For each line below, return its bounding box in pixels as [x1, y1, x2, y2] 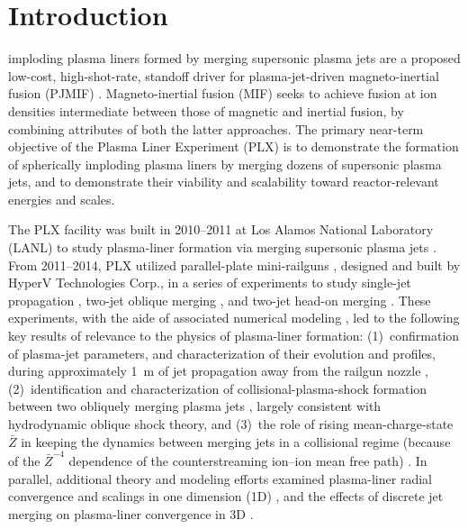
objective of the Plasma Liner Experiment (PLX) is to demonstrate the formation [8, 137, 459, 156]
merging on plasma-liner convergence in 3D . [8, 504, 254, 523]
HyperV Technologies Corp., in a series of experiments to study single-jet [8, 273, 411, 292]
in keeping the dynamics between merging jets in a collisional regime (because [21, 432, 451, 451]
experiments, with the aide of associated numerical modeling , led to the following [8, 308, 460, 327]
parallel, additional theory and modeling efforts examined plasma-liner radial [8, 469, 432, 488]
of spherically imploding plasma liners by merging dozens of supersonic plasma [8, 154, 442, 173]
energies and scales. [8, 189, 115, 208]
